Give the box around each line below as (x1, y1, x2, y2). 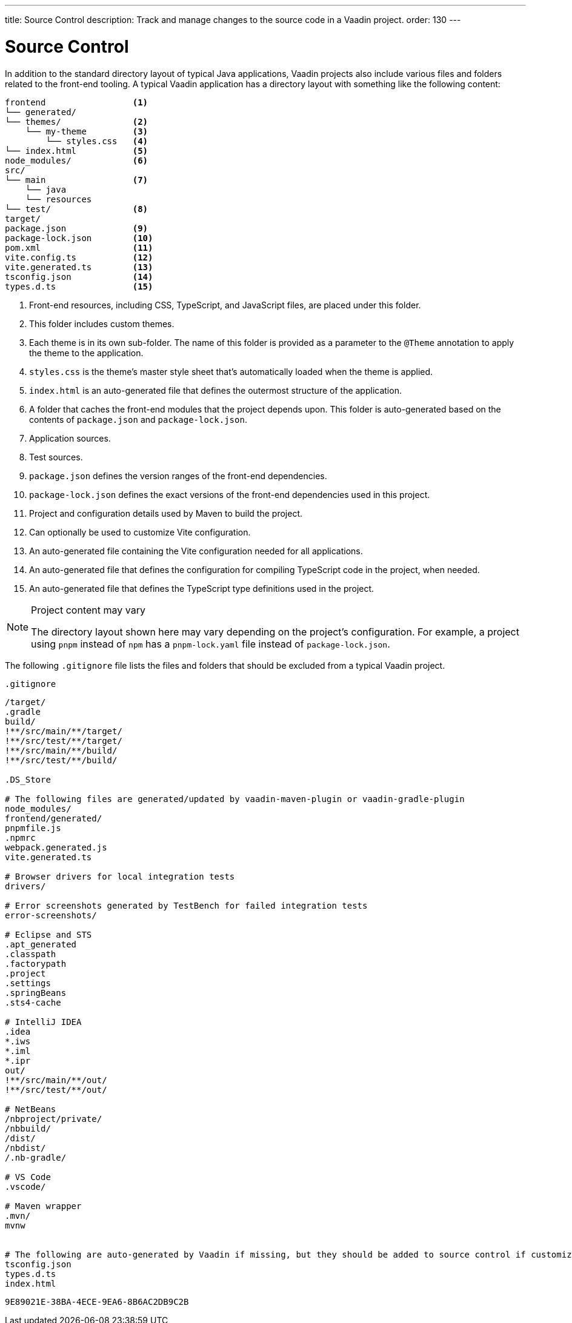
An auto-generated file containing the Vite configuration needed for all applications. (29, 545, 363, 556)
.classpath (5, 949, 56, 959)
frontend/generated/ (5, 813, 102, 823)
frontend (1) (5, 97, 148, 107)
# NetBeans (5, 1104, 56, 1114)
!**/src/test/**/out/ (5, 1084, 107, 1095)
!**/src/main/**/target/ (5, 726, 122, 736)
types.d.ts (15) (5, 281, 153, 291)
